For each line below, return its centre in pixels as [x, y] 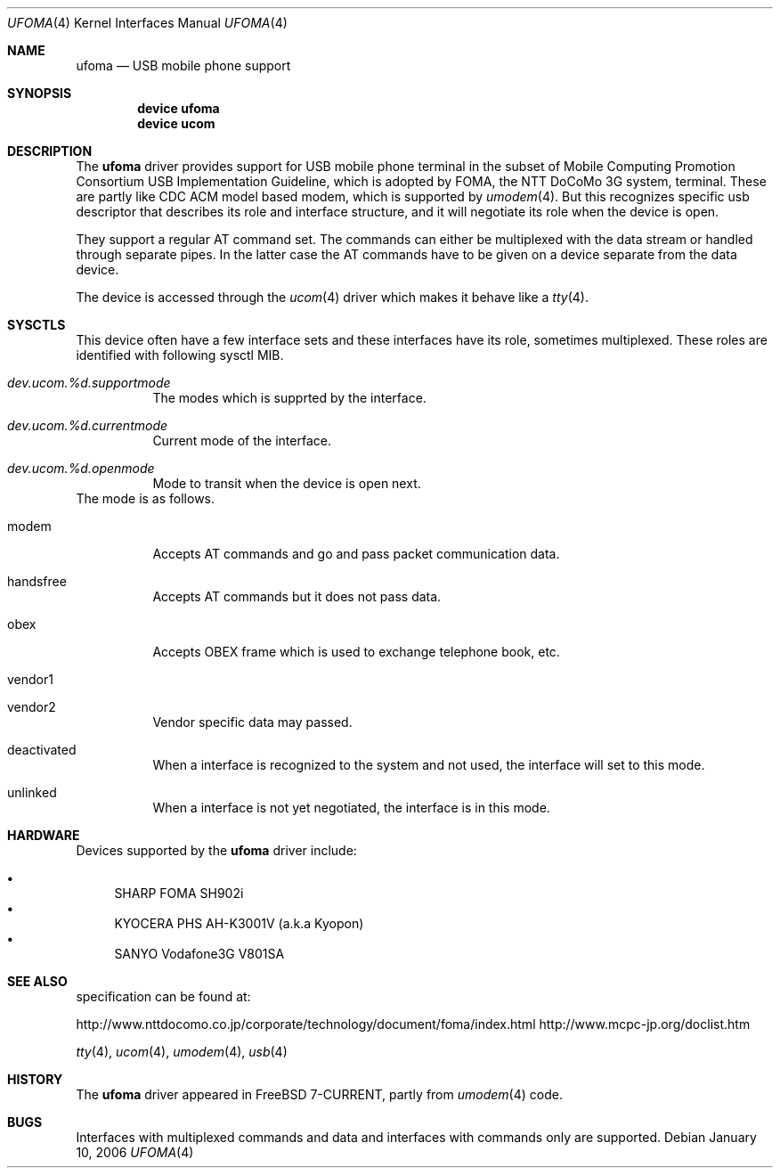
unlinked [32, 792]
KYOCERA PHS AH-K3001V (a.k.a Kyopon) [239, 923]
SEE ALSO [37, 981]
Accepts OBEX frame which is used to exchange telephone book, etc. [356, 652]
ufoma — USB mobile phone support [183, 65]
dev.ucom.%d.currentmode [88, 425]
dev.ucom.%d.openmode [81, 468]
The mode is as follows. [146, 498]
